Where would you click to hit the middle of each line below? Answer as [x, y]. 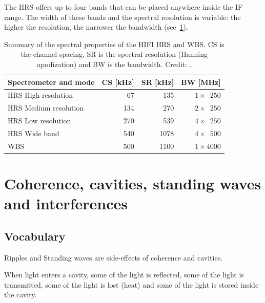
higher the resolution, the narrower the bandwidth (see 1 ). [96, 27]
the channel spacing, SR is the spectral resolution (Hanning [114, 54]
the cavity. [21, 295]
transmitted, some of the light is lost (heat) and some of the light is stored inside [131, 284]
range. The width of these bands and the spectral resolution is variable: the [123, 17]
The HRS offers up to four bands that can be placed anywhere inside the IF [124, 7]
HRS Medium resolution [46, 108]
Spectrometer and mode [51, 82]
